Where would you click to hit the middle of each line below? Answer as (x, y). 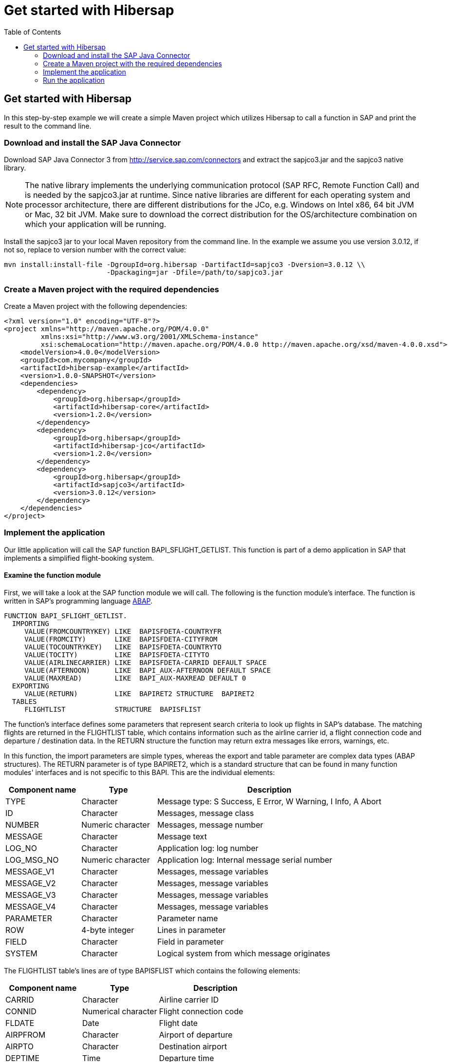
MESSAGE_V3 (31, 895)
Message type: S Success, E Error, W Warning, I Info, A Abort (270, 802)
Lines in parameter (192, 930)
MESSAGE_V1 (30, 872)
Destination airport (193, 1047)
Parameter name (188, 919)
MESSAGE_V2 (31, 883)
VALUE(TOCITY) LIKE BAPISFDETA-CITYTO (117, 655)
